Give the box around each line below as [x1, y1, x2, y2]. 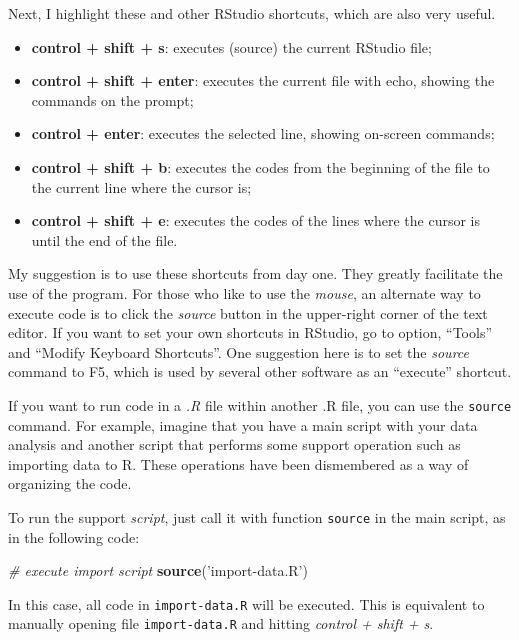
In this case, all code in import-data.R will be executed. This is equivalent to [8, 593, 485, 614]
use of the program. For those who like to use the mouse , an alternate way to [8, 282, 481, 303]
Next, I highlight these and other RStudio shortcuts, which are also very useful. [8, 3, 496, 23]
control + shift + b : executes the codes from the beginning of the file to [31, 156, 490, 177]
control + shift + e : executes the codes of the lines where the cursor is [31, 210, 480, 231]
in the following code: [8, 526, 140, 547]
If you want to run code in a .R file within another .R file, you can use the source [8, 394, 512, 415]
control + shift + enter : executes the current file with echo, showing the [31, 70, 495, 91]
